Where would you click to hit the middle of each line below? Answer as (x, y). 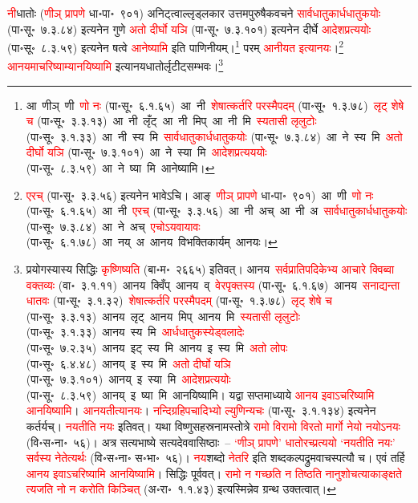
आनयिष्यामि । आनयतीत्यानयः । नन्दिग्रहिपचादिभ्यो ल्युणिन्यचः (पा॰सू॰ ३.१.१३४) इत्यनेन (201, 410)
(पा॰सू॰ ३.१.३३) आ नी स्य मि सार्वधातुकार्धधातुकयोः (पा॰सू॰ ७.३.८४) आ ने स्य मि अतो (214, 136)
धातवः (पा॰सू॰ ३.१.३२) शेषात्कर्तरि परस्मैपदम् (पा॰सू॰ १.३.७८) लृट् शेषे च (179, 300)
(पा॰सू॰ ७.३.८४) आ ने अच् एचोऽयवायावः (113, 226)
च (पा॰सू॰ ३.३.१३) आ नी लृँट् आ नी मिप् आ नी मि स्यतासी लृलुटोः (171, 121)
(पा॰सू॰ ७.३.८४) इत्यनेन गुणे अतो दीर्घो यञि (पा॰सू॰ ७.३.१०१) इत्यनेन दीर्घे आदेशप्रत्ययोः (189, 28)
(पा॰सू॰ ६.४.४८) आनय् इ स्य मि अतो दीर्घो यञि (128, 363)
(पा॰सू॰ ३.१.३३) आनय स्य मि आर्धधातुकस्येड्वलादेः (135, 332)
